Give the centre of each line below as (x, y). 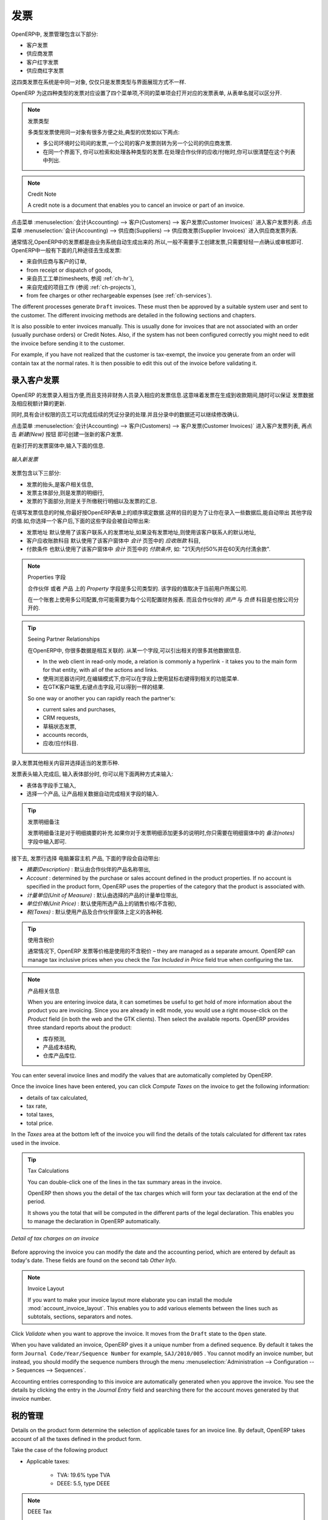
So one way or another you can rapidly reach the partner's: (102, 698)
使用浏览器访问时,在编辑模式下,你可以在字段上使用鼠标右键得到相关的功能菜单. (141, 679)
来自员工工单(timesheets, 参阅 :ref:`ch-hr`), (80, 278)
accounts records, (66, 735)
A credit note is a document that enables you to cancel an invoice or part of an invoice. (136, 205)
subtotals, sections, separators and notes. (80, 1317)
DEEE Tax (39, 1511)
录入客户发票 (35, 380)
